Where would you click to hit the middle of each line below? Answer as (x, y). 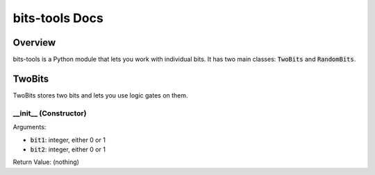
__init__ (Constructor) (50, 113)
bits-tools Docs (58, 18)
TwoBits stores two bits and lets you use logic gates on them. (100, 95)
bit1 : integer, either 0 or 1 (68, 140)
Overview (34, 43)
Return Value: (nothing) (46, 162)
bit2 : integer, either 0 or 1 (68, 149)
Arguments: (30, 127)
